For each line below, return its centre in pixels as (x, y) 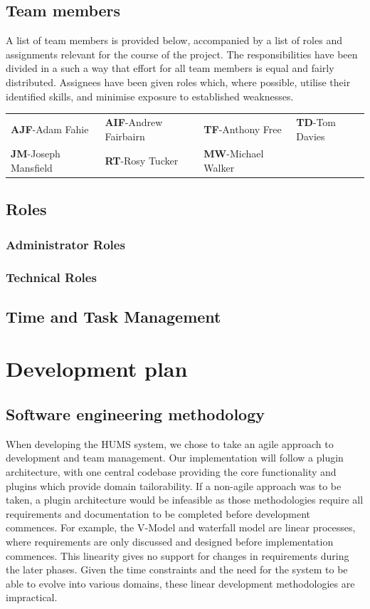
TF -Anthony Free (243, 129)
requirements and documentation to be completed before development (158, 513)
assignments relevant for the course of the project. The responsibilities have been (182, 54)
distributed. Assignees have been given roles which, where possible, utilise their (178, 82)
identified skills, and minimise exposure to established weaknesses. (150, 96)
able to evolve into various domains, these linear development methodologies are (180, 583)
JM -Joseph (36, 153)
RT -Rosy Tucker (142, 161)
